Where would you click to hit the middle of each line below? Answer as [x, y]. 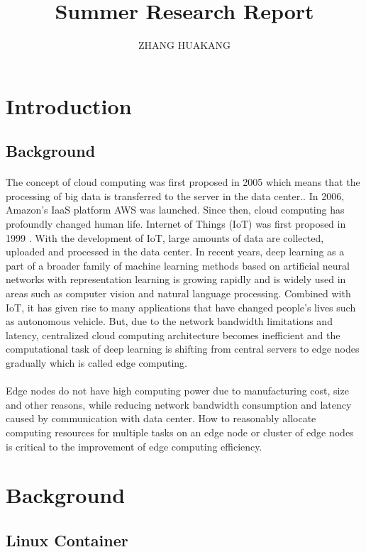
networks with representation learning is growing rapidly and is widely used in [176, 279]
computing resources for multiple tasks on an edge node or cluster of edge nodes [180, 432]
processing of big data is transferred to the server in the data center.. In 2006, [175, 195]
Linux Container [67, 540]
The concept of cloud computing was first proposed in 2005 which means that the [183, 182]
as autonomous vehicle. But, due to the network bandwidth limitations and [169, 321]
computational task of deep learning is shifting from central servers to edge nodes [183, 349]
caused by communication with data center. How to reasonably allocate [161, 418]
